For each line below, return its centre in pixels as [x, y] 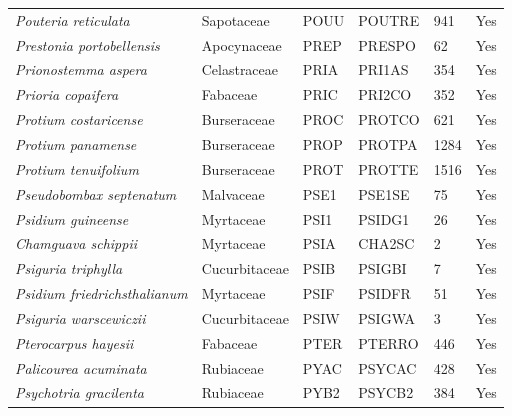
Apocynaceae [241, 44]
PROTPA [388, 143]
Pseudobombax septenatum [96, 193]
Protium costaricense [79, 119]
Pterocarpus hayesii [74, 342]
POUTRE [389, 19]
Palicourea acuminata [81, 367]
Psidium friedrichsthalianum [101, 293]
